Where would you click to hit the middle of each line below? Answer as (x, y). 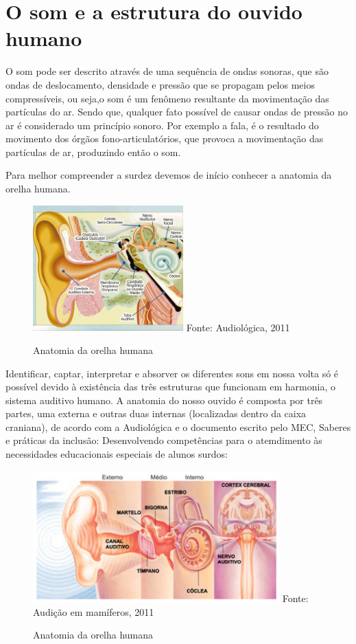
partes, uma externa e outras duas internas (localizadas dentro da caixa (156, 413)
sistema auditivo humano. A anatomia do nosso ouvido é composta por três (164, 400)
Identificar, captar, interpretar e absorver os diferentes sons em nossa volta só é (172, 373)
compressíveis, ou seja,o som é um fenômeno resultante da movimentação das (167, 98)
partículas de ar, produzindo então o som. (93, 152)
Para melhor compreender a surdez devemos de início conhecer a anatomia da (169, 175)
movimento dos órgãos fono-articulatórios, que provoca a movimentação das (165, 138)
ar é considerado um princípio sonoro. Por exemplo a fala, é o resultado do (162, 125)
